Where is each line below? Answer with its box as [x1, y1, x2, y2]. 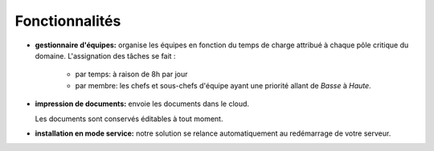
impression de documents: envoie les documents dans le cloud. [35, 99, 249, 108]
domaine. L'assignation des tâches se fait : [35, 51, 176, 60]
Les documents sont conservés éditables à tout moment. [35, 113, 223, 124]
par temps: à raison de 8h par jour [75, 69, 188, 80]
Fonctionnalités [14, 12, 121, 30]
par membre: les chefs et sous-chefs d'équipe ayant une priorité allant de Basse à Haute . [75, 80, 371, 90]
